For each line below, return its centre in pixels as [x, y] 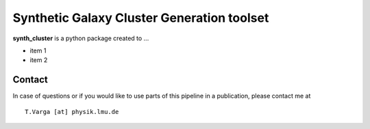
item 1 [38, 51]
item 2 [39, 60]
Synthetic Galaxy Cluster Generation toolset [141, 18]
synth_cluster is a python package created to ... [81, 38]
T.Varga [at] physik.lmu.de [72, 112]
